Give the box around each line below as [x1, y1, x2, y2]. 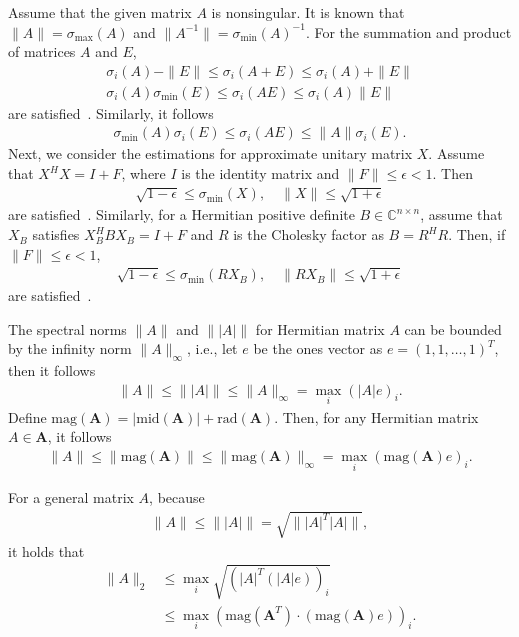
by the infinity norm [8, 338, 132, 359]
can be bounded [404, 318, 502, 339]
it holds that [8, 540, 85, 561]
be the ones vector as [253, 338, 383, 359]
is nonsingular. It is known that [211, 2, 405, 22]
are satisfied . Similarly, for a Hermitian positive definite [8, 204, 355, 225]
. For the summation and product [305, 21, 512, 42]
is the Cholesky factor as [233, 224, 384, 245]
